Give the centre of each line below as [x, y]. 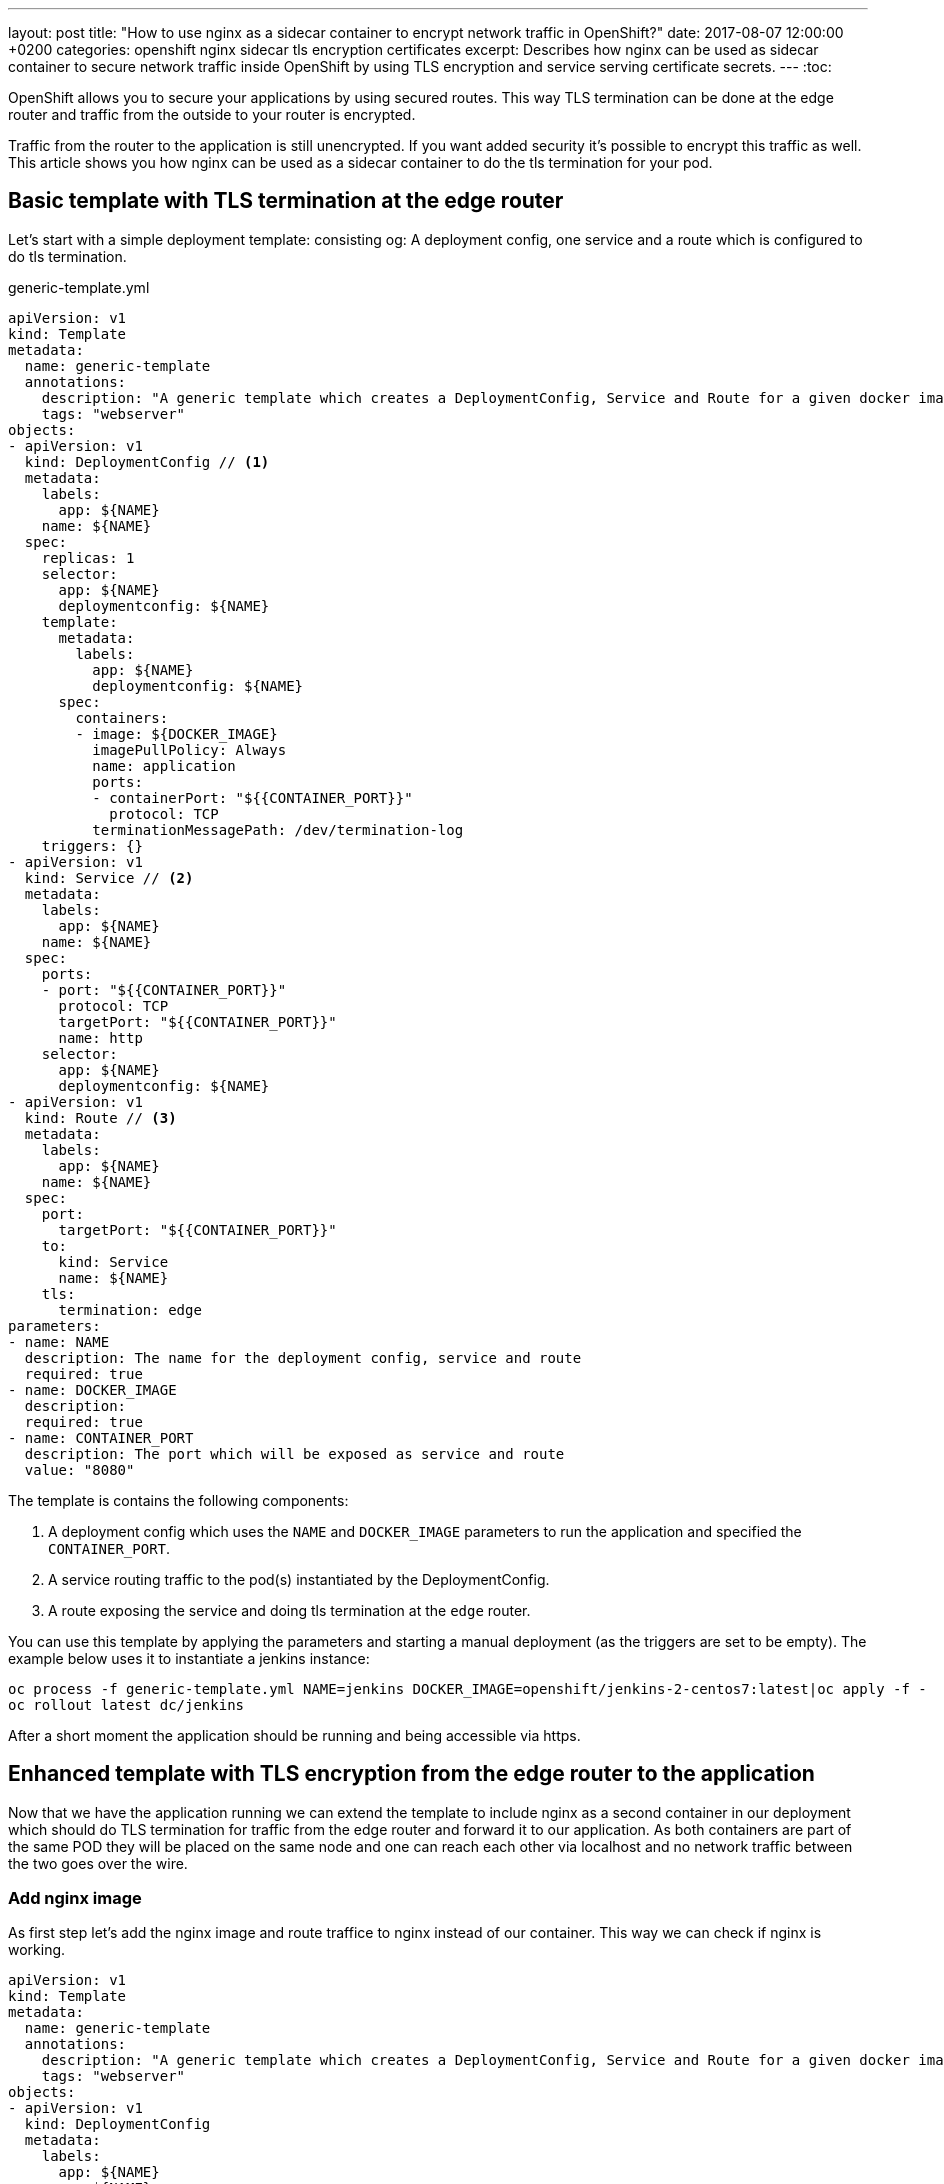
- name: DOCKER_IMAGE [92, 1389]
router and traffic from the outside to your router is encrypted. [212, 114]
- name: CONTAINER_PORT [101, 1437]
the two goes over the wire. [98, 1863]
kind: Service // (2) [109, 877]
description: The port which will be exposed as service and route [294, 1453]
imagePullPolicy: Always [189, 749]
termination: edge [130, 1309]
